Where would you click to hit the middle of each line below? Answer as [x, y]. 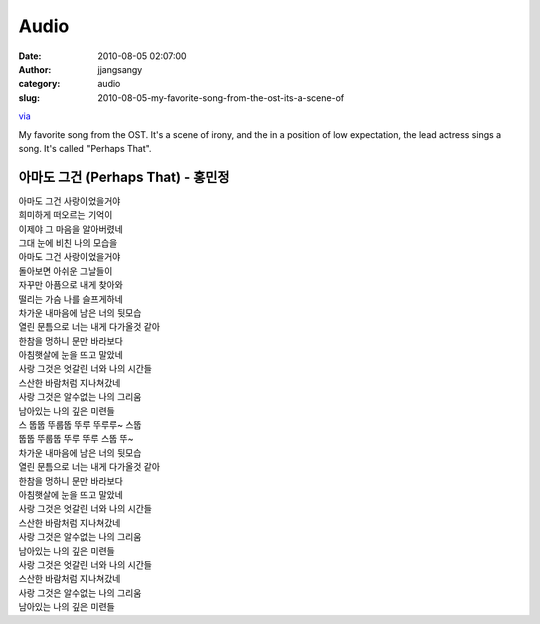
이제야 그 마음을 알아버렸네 [71, 229]
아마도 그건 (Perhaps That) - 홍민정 [124, 176]
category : [39, 84]
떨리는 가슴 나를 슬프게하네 [71, 299]
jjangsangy [120, 69]
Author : [35, 69]
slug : [29, 97]
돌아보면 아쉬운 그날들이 [65, 271]
